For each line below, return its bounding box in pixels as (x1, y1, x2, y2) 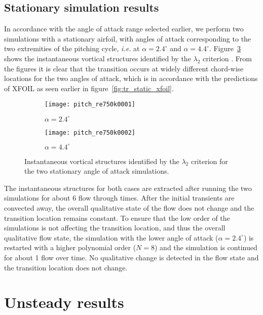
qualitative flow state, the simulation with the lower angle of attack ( (4, 232, 218, 243)
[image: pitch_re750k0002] (45, 129, 135, 136)
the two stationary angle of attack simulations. (24, 166, 169, 176)
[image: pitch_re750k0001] (45, 101, 135, 108)
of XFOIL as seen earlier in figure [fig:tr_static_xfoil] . (4, 83, 174, 93)
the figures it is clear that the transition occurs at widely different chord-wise (4, 63, 244, 73)
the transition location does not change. (4, 262, 128, 272)
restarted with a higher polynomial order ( (4, 242, 136, 253)
